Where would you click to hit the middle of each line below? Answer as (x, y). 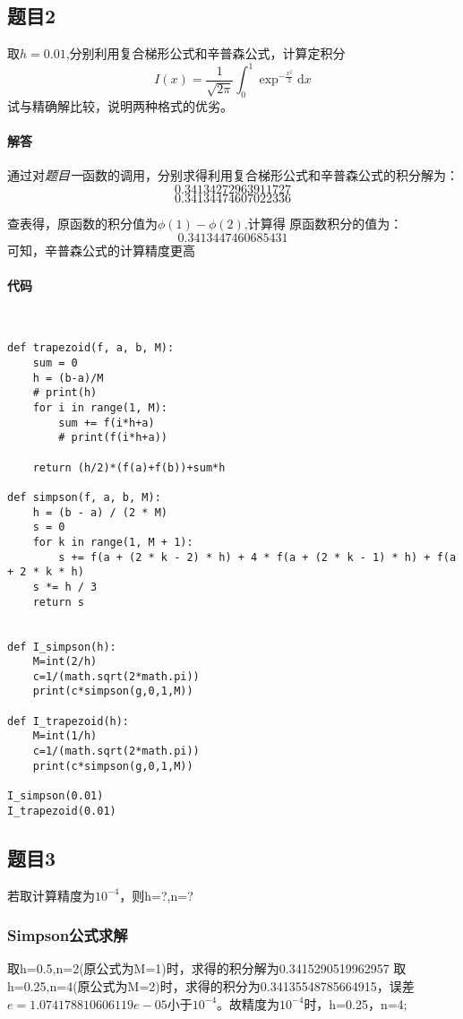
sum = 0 (55, 363)
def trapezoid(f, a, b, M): (91, 348)
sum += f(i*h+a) (107, 423)
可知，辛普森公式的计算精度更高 (101, 250)
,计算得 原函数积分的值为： (323, 224)
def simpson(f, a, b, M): (84, 497)
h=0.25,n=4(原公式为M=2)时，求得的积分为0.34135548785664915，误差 (211, 985)
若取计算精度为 (51, 895)
